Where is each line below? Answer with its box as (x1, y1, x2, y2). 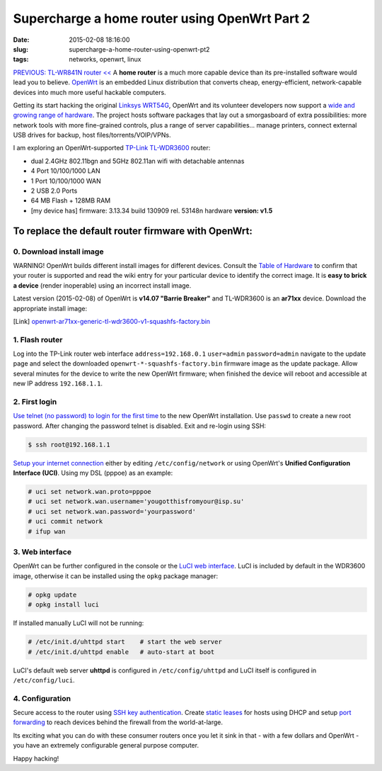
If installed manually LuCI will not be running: (13, 619, 144, 627)
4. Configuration (13, 693, 71, 703)
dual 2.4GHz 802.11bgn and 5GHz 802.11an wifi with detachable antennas (30, 157, 245, 165)
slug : (13, 45, 28, 53)
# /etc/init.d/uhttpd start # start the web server (28, 638, 222, 646)
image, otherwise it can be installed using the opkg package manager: (13, 571, 219, 580)
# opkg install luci (28, 601, 99, 609)
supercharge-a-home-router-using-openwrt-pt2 (69, 45, 210, 53)
